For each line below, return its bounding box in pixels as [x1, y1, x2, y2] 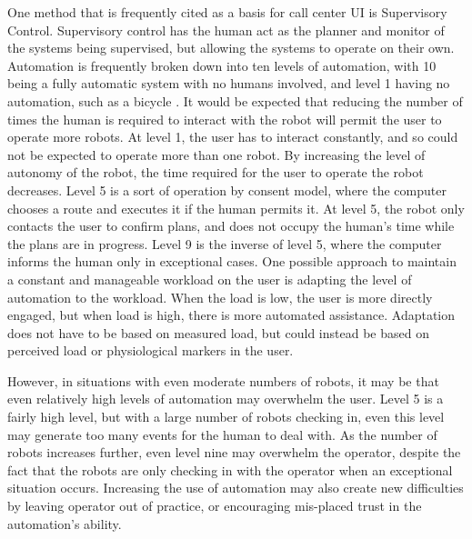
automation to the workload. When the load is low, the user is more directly [7, 287, 433, 306]
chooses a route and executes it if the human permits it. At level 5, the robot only [7, 198, 465, 217]
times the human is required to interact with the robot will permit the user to [7, 109, 442, 128]
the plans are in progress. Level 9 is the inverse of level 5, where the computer [7, 234, 442, 253]
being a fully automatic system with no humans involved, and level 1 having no [7, 74, 450, 93]
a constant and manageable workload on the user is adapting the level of [7, 269, 412, 288]
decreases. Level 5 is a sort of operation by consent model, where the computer [7, 180, 447, 199]
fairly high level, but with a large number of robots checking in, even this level [7, 407, 445, 426]
